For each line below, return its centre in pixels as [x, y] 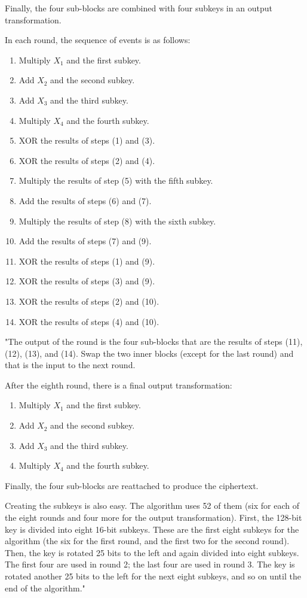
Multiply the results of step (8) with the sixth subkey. [117, 221]
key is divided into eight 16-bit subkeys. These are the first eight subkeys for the [152, 529]
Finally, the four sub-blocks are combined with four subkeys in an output [139, 8]
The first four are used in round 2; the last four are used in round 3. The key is [150, 564]
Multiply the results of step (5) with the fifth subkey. [116, 180]
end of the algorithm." [45, 588]
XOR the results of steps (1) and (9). [87, 261]
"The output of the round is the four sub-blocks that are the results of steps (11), [154, 342]
